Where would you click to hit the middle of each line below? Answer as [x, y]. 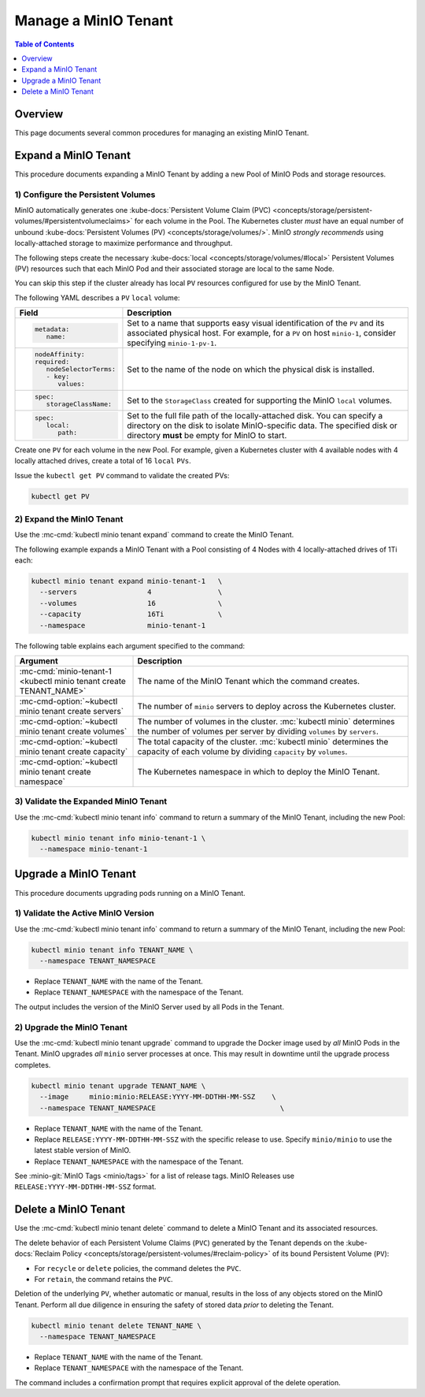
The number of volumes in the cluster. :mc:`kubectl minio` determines [266, 721]
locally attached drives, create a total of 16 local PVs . [103, 461]
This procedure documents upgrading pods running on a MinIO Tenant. [130, 893]
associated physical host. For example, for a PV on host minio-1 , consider [262, 333]
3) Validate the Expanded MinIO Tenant [91, 801]
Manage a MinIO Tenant [94, 20]
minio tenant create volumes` [73, 731]
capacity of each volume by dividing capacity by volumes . [242, 751]
